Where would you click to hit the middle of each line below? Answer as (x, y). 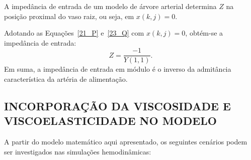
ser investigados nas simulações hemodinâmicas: (78, 151)
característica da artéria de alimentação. (66, 79)
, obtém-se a (204, 33)
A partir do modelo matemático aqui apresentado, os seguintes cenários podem (126, 142)
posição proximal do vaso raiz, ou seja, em (69, 16)
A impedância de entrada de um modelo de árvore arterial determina (110, 6)
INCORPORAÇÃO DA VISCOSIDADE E (117, 106)
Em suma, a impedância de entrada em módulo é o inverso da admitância (118, 69)
